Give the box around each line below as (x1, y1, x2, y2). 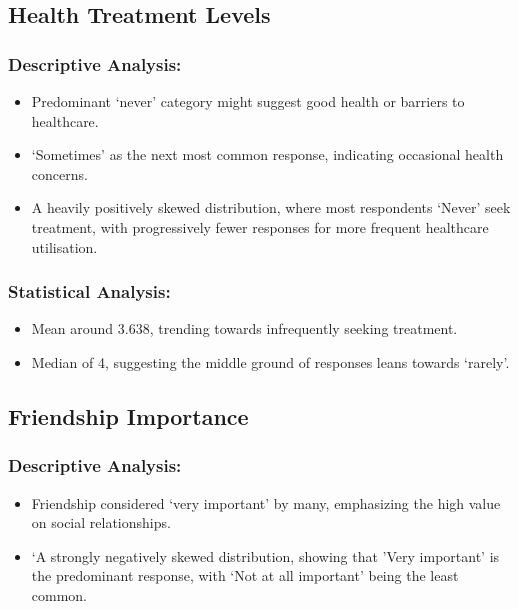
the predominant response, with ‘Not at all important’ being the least (31, 565, 459, 586)
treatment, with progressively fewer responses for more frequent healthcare (31, 216, 489, 237)
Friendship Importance (8, 400, 249, 431)
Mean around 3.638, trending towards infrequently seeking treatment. (31, 318, 458, 339)
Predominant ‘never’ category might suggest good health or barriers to (31, 91, 465, 111)
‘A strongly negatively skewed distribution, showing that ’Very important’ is (31, 545, 500, 566)
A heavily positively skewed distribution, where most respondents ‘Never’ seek (31, 197, 511, 218)
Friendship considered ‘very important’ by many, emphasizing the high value (31, 492, 501, 513)
